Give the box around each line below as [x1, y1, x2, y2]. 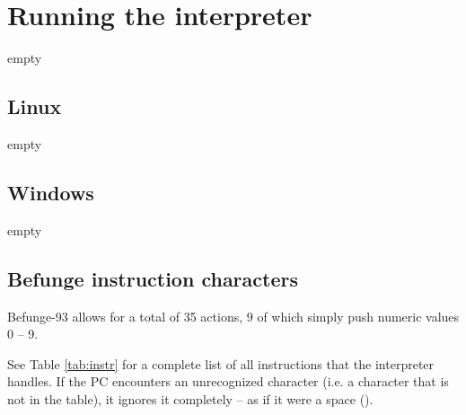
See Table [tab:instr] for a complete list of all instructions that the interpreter [7, 354, 435, 373]
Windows [7, 178, 94, 206]
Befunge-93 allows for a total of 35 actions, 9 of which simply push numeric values [7, 306, 460, 325]
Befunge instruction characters [7, 264, 298, 292]
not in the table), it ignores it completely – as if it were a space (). [7, 389, 374, 408]
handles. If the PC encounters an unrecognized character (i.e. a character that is [7, 372, 449, 391]
